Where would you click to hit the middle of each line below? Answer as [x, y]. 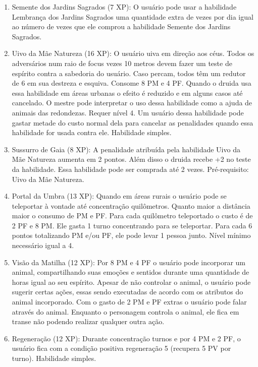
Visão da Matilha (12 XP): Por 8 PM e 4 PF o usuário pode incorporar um [128, 262]
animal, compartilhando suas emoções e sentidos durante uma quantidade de [131, 272]
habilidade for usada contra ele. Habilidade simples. [92, 132]
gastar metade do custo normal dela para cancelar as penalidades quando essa [133, 122]
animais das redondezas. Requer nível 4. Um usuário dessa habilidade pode [128, 112]
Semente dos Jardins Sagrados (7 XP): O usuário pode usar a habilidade [124, 7]
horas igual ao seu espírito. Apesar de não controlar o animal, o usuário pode [131, 282]
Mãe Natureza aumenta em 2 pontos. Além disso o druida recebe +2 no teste [131, 159]
